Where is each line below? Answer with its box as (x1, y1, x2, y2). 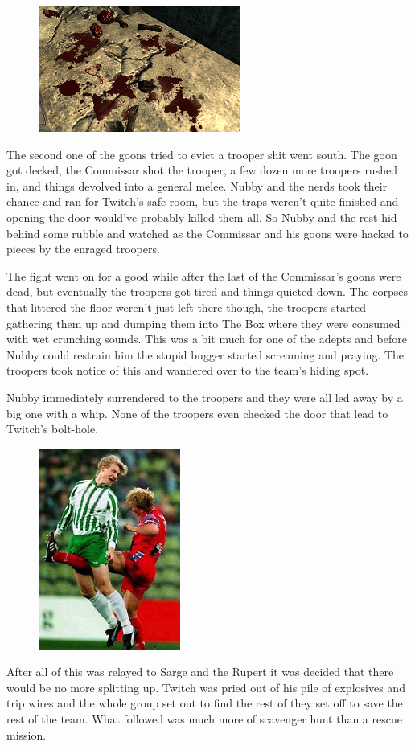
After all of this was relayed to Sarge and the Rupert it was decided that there (6, 663, 394, 680)
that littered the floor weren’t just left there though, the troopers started (6, 298, 366, 315)
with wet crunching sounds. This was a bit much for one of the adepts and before (6, 330, 407, 347)
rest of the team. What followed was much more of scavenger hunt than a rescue (6, 711, 402, 728)
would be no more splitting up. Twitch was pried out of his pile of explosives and (6, 678, 405, 695)
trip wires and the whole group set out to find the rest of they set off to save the (6, 695, 403, 711)
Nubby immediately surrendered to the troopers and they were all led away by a (6, 388, 403, 405)
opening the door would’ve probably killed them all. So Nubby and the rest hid (6, 208, 397, 225)
